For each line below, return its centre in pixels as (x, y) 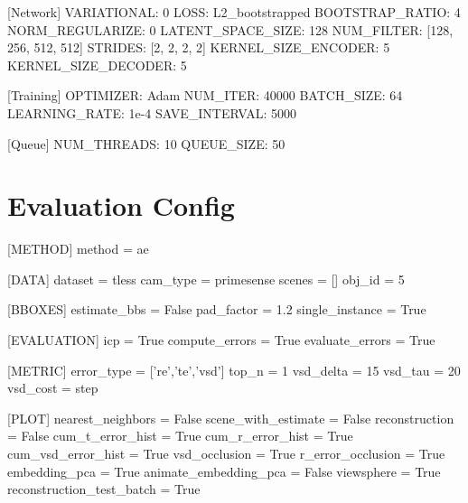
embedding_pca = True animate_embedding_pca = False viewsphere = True (224, 471)
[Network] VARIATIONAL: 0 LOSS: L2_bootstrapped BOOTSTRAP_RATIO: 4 (234, 12)
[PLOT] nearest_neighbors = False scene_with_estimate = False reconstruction (231, 418)
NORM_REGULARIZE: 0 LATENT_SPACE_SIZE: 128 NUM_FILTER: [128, (230, 29)
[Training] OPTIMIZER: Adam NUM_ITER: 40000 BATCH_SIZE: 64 (205, 95)
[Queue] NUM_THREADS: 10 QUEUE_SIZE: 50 (146, 143)
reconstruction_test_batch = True (104, 489)
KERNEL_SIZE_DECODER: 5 (97, 65)
